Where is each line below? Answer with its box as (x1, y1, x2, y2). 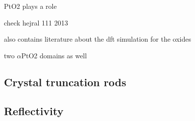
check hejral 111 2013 (4, 17, 68, 27)
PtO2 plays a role (4, 1, 57, 11)
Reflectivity (4, 103, 64, 118)
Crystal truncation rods (4, 74, 126, 89)
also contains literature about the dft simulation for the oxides (4, 34, 191, 44)
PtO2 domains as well (21, 50, 87, 60)
